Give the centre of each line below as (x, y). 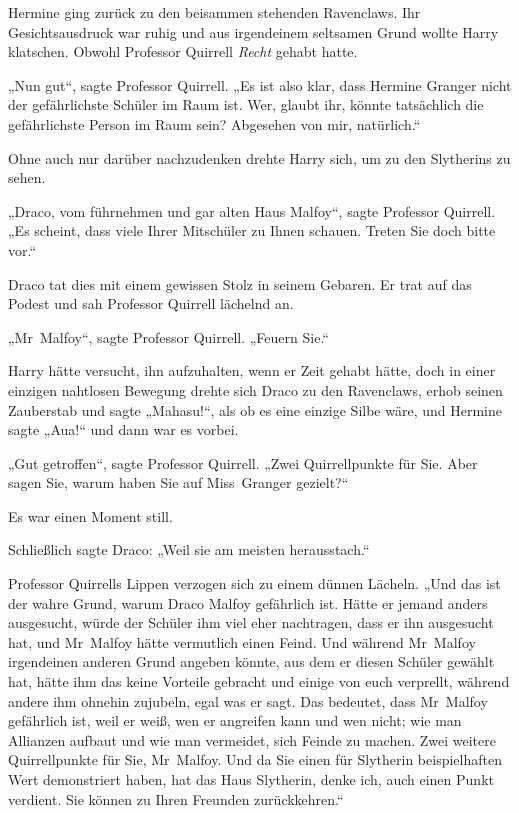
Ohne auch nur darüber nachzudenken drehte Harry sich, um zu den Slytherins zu (259, 157)
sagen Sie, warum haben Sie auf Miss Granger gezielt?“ (178, 482)
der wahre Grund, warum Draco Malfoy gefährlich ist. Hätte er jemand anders (248, 602)
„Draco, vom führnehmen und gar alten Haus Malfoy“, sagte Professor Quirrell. (252, 210)
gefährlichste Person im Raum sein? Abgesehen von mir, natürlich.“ (214, 123)
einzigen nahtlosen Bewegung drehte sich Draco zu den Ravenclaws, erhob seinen (255, 389)
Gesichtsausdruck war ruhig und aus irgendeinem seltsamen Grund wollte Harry (253, 31)
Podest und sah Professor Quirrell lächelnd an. (151, 303)
